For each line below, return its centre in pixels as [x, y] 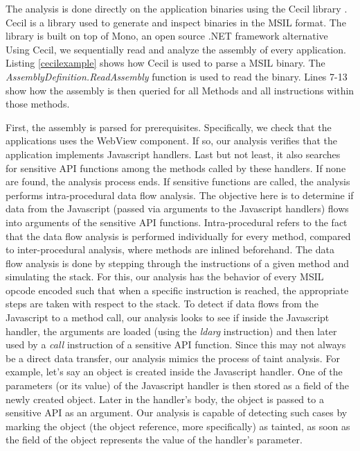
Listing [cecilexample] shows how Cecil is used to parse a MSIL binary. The [165, 63]
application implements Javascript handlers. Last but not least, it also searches [173, 154]
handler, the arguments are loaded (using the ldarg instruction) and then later [171, 331]
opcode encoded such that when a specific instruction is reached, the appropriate [177, 290]
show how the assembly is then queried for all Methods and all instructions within [180, 90]
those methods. [38, 104]
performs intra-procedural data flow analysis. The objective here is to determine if [180, 195]
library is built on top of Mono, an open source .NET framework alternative [167, 36]
